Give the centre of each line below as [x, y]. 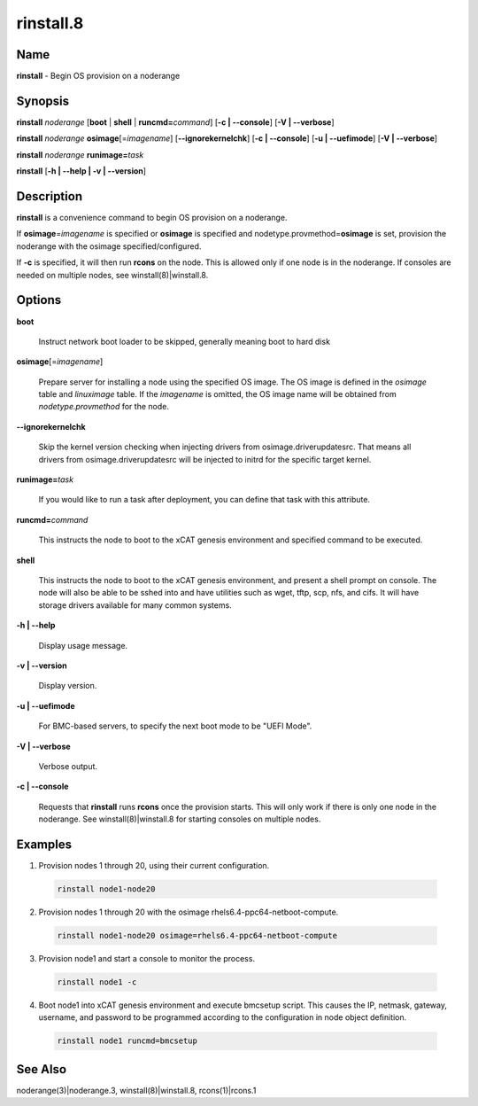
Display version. [68, 686]
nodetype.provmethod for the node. [104, 407]
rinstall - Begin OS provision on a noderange [98, 76]
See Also [41, 1069]
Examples [44, 844]
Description [50, 196]
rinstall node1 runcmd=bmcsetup [127, 1041]
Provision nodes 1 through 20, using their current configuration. [154, 865]
